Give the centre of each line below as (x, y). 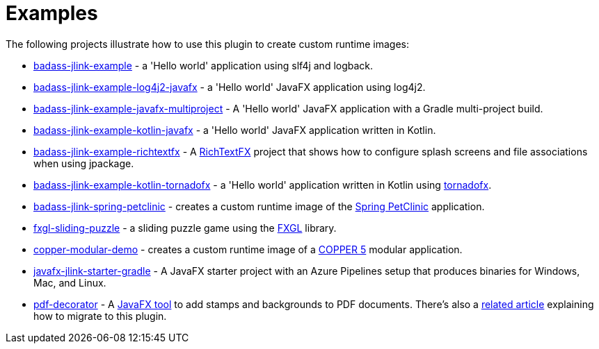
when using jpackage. (84, 163)
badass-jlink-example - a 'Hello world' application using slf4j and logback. (203, 65)
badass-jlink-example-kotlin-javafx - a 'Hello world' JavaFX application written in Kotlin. (235, 130)
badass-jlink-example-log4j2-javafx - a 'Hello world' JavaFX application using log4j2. (230, 87)
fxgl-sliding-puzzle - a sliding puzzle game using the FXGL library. (185, 228)
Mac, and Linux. (70, 282)
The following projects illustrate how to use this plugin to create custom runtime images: (207, 44)
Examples (52, 13)
